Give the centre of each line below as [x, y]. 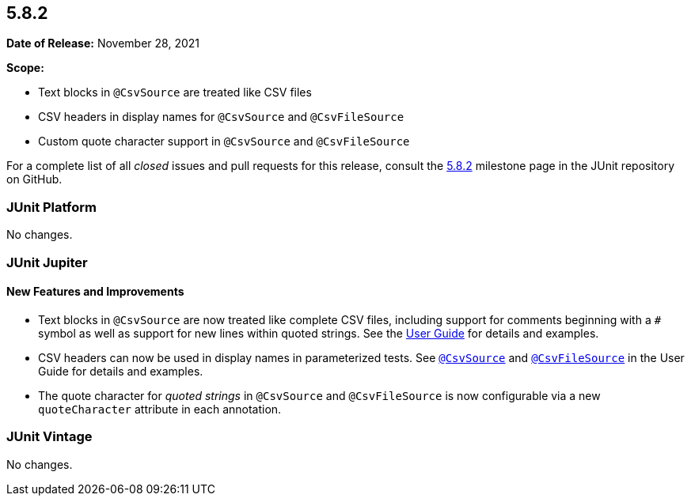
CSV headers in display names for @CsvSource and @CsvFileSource [221, 117]
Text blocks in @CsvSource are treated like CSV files [175, 92]
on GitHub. [34, 179]
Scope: [25, 68]
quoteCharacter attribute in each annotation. [160, 409]
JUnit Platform [51, 207]
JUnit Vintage [49, 437]
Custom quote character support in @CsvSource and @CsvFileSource [224, 142]
